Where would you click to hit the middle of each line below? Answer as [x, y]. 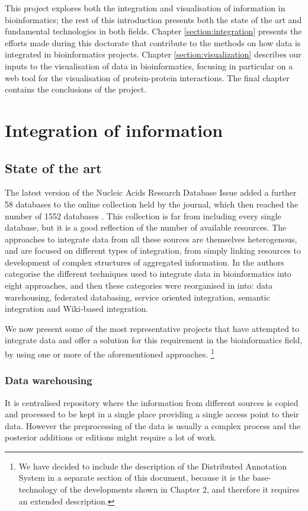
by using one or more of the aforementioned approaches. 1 [110, 353]
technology [38, 489]
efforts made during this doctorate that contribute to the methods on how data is [153, 42]
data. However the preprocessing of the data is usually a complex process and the [153, 425]
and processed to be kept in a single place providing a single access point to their [152, 414]
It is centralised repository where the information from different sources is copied [152, 402]
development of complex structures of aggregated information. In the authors [145, 262]
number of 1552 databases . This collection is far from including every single [143, 215]
